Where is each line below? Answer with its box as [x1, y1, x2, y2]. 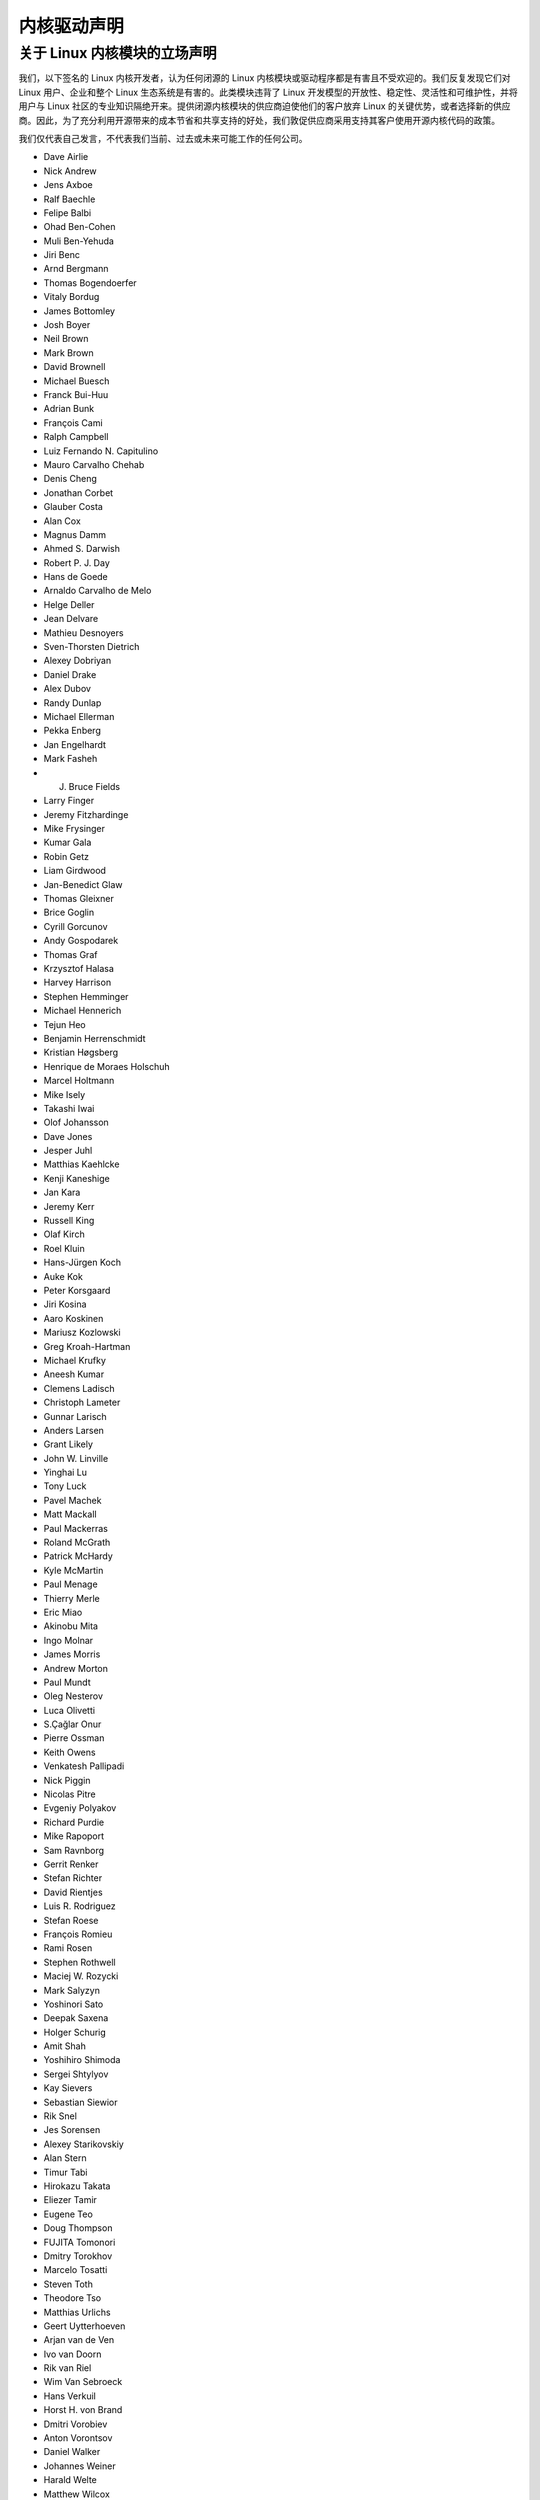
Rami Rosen [43, 1942, 93, 1954]
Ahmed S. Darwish [43, 543, 120, 555]
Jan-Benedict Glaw [43, 878, 123, 890]
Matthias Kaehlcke [43, 1158, 120, 1170]
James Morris [43, 1648, 101, 1660]
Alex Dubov [43, 683, 92, 695]
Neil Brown [43, 333, 89, 345]
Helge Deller [43, 598, 95, 610]
